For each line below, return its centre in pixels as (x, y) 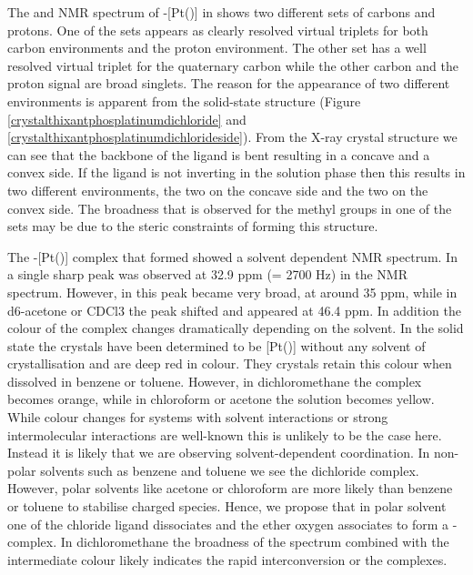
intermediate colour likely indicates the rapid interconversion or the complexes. (227, 559)
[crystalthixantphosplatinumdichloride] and (127, 119)
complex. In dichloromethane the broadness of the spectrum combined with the (228, 542)
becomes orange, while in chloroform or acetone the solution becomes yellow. (221, 399)
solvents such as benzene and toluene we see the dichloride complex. (230, 470)
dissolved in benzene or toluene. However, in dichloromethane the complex (215, 381)
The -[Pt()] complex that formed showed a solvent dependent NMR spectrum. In (232, 256)
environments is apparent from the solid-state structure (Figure (184, 101)
